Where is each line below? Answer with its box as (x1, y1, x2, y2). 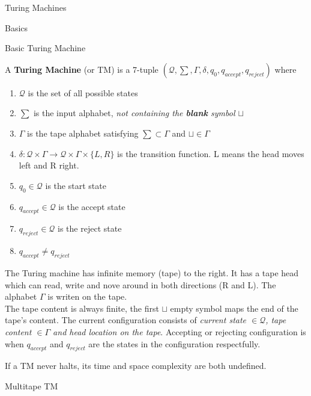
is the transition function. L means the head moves (117, 147, 304, 159)
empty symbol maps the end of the (170, 302, 298, 314)
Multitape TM (5, 379, 58, 392)
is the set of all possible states (28, 86, 138, 99)
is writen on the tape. (47, 290, 127, 303)
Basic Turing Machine (5, 42, 86, 54)
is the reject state (58, 222, 122, 235)
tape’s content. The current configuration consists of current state (5, 314, 247, 326)
